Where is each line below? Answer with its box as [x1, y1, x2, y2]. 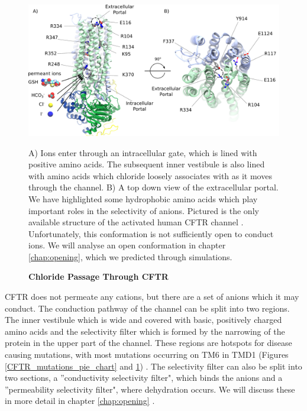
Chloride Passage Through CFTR [28, 270, 169, 283]
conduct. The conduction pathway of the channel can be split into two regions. [5, 302, 290, 314]
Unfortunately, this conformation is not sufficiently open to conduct [28, 227, 274, 240]
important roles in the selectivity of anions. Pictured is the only [28, 204, 259, 216]
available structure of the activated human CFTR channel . [28, 216, 244, 228]
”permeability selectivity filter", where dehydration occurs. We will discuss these [5, 383, 295, 395]
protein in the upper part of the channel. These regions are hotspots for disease [5, 336, 292, 349]
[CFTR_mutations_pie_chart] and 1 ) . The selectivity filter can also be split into [5, 360, 302, 372]
